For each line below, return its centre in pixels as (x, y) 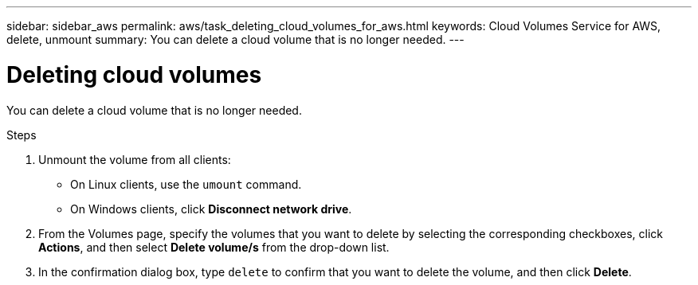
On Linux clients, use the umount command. (186, 184)
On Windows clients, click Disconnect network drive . (211, 209)
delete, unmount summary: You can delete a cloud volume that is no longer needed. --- (235, 39)
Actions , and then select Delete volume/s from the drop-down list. (214, 247)
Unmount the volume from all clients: (135, 159)
